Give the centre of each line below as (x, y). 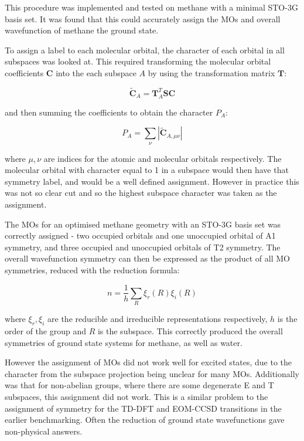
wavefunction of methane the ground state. (82, 30)
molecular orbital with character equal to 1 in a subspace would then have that (147, 170)
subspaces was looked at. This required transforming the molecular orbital (138, 61)
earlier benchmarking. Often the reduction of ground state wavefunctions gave (145, 420)
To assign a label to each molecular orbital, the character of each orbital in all (145, 50)
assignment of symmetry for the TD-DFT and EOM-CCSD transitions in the (143, 408)
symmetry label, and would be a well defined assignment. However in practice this (152, 181)
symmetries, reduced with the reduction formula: (92, 269)
